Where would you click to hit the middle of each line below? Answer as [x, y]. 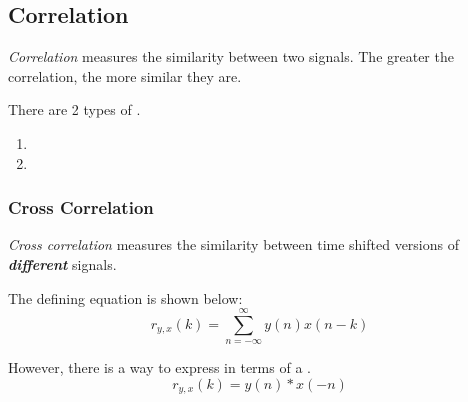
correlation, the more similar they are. [125, 75]
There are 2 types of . [74, 109]
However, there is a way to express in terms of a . [159, 367]
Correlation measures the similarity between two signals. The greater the [231, 56]
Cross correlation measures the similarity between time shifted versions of [233, 244]
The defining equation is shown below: [125, 297]
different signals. [62, 263]
